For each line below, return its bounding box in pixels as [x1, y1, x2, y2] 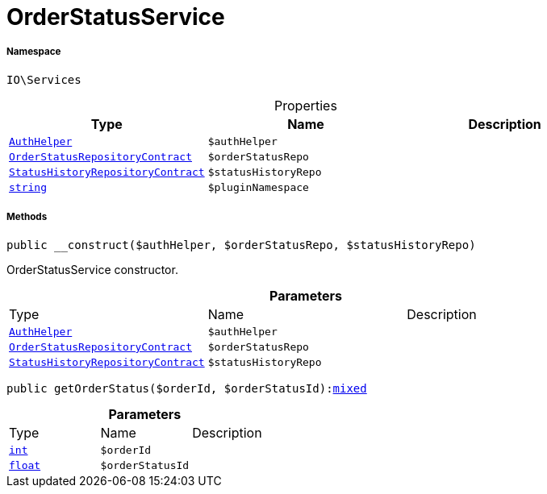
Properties [274, 97, 337, 114]
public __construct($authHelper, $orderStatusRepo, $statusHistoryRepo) [6, 238, 476, 251]
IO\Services [6, 73, 81, 86]
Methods [6, 211, 48, 223]
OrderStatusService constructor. [6, 262, 178, 276]
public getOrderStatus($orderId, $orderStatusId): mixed [6, 381, 367, 395]
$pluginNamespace [207, 181, 309, 193]
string [9, 181, 47, 193]
